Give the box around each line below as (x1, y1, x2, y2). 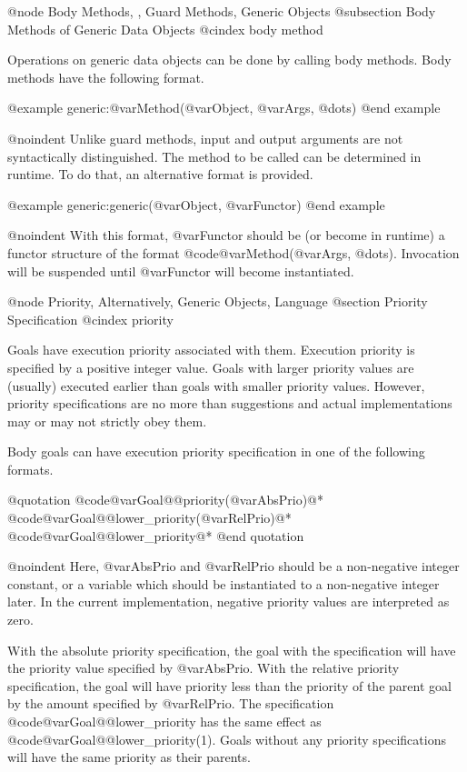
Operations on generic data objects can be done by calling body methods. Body (7, 50, 452, 69)
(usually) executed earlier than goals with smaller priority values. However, (7, 376, 425, 395)
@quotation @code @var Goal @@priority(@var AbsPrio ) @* (7, 490, 323, 509)
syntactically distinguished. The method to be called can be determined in (7, 146, 422, 165)
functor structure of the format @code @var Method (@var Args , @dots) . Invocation (7, 243, 460, 262)
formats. (7, 459, 54, 478)
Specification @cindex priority (7, 309, 174, 328)
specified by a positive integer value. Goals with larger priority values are (7, 357, 414, 376)
